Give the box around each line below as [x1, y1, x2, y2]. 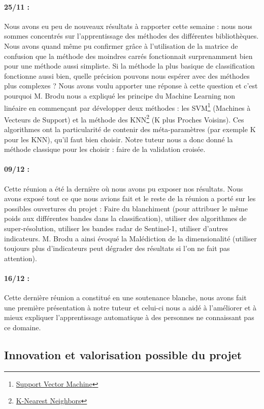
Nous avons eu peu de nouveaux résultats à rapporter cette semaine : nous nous [4, 20, 252, 31]
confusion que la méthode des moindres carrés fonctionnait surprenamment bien [4, 50, 253, 61]
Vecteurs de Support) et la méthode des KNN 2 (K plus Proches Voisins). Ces [4, 112, 244, 124]
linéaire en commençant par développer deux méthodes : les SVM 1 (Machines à [4, 101, 251, 113]
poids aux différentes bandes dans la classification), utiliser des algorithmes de [4, 213, 247, 224]
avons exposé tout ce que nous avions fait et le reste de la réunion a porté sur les [4, 193, 256, 204]
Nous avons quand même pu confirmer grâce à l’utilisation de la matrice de [4, 40, 238, 51]
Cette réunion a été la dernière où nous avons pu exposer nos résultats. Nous [4, 183, 243, 194]
